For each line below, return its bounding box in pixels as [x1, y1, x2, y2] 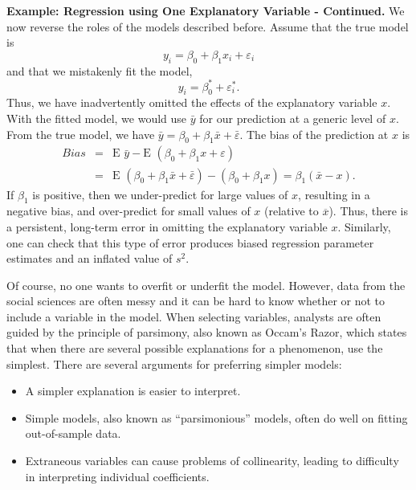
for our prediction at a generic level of [199, 110, 386, 127]
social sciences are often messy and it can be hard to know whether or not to [6, 292, 385, 309]
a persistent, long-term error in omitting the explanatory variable [6, 218, 328, 235]
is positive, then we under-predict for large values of [32, 186, 288, 202]
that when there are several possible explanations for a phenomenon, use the [6, 340, 383, 357]
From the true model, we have [6, 125, 155, 142]
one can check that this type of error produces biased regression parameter [6, 234, 374, 251]
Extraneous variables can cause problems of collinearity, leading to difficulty [25, 452, 399, 469]
